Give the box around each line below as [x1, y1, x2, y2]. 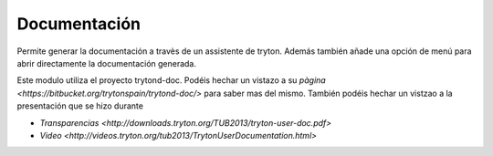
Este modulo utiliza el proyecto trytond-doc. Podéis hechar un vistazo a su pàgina [16, 75, 326, 86]
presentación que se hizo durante [16, 100, 143, 111]
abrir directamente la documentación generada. [16, 57, 196, 68]
